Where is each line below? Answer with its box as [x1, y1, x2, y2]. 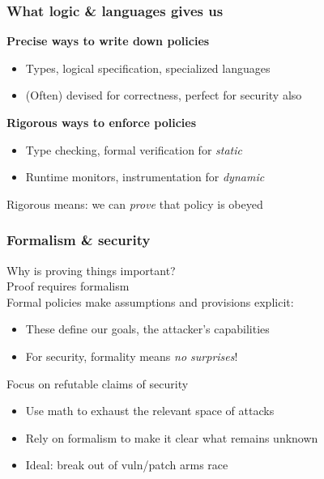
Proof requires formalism [6, 278, 130, 295]
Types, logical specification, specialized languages [25, 59, 271, 76]
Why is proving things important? [6, 261, 176, 278]
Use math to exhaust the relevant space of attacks [25, 402, 275, 419]
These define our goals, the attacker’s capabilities [25, 320, 270, 337]
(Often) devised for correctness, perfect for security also [25, 87, 302, 104]
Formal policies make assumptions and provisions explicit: [6, 293, 294, 310]
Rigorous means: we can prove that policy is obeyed [6, 195, 263, 212]
